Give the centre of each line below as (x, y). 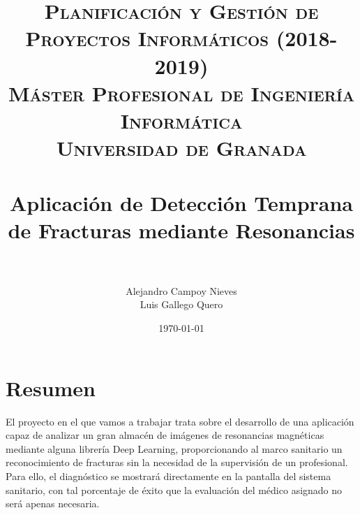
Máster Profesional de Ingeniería (181, 93)
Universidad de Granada (181, 148)
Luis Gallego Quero (181, 304)
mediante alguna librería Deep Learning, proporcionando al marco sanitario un (174, 448)
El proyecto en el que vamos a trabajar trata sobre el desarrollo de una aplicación (180, 421)
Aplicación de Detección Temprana (181, 202)
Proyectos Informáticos (147, 38)
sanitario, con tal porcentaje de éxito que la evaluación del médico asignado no (174, 489)
